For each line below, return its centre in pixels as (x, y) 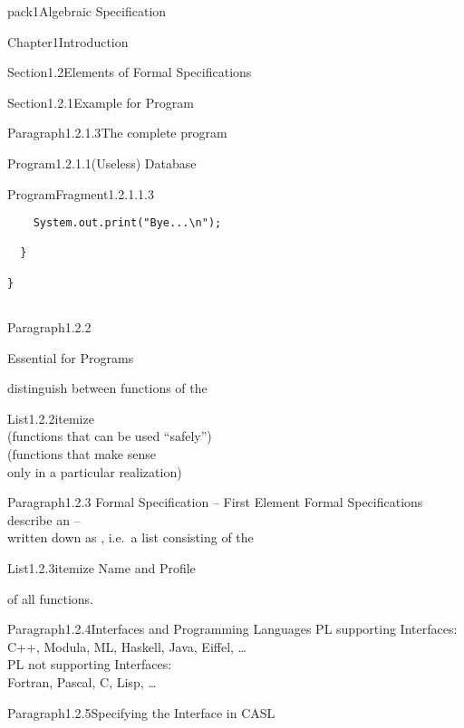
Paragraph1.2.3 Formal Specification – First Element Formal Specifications (215, 502)
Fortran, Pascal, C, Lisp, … (82, 682)
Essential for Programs (71, 357)
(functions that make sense (82, 454)
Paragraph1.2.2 (49, 327)
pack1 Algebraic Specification (87, 11)
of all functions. (50, 598)
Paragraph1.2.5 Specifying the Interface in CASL (141, 712)
